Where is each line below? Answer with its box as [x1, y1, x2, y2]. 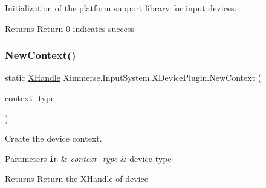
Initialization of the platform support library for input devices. [5, 2, 237, 14]
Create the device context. [5, 132, 102, 145]
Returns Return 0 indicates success [5, 22, 134, 34]
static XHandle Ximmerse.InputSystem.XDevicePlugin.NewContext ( [5, 71, 262, 84]
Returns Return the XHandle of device [5, 172, 149, 185]
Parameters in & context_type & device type [5, 152, 172, 164]
